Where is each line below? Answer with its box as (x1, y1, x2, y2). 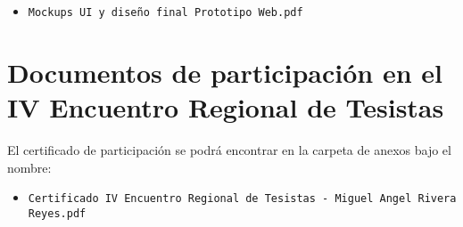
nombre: (7, 158, 52, 176)
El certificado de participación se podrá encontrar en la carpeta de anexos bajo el (7, 140, 451, 158)
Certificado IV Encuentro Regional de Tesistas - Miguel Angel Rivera (28, 192, 457, 206)
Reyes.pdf (28, 207, 87, 220)
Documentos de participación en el (7, 53, 442, 90)
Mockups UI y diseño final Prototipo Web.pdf (28, 6, 303, 19)
